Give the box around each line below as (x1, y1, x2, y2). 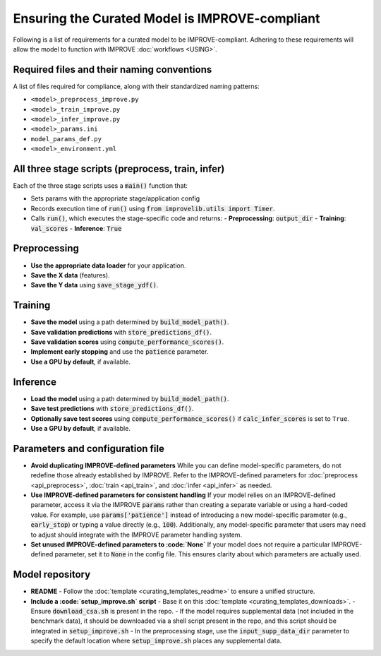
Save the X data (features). (30, 270, 110, 279)
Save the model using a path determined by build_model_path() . (30, 318, 229, 326)
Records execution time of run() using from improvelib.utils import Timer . (30, 204, 275, 213)
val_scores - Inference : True (30, 224, 122, 232)
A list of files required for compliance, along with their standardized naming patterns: (13, 82, 260, 90)
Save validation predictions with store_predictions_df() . (30, 328, 212, 336)
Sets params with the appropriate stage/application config (30, 194, 200, 203)
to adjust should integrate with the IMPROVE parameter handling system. (30, 530, 243, 539)
